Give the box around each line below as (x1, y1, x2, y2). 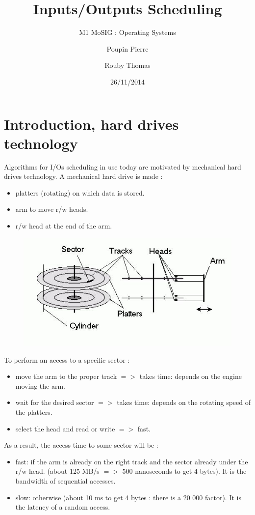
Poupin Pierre (106, 43, 149, 54)
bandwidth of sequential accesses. (15, 476, 116, 486)
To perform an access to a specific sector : (4, 354, 130, 365)
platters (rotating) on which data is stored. (15, 187, 145, 198)
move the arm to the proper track (15, 371, 117, 381)
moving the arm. (15, 380, 65, 391)
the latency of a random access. (15, 502, 110, 512)
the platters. (15, 407, 52, 417)
